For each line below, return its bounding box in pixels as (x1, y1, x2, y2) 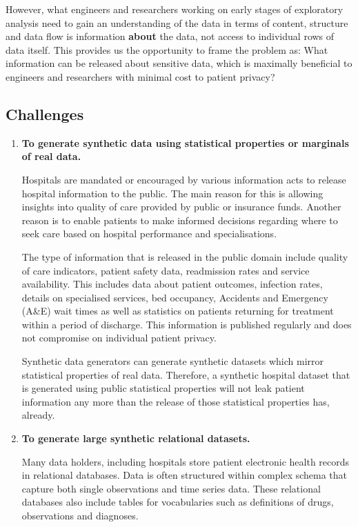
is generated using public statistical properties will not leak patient (21, 381, 305, 395)
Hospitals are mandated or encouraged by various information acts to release (21, 172, 346, 186)
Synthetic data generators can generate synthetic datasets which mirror (21, 354, 324, 368)
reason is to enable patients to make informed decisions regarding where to (21, 212, 338, 227)
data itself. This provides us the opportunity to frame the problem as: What (6, 42, 328, 57)
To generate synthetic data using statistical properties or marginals (21, 135, 349, 150)
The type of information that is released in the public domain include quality (21, 249, 348, 263)
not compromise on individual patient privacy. (21, 330, 217, 345)
